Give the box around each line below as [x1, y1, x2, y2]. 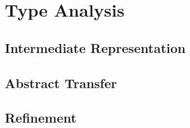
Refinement [5, 108, 77, 127]
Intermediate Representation [5, 38, 186, 57]
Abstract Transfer [5, 73, 117, 92]
